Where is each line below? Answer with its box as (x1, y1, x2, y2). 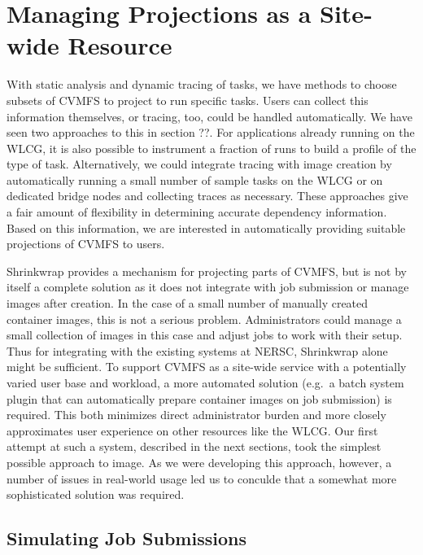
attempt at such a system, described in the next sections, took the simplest (7, 438, 382, 455)
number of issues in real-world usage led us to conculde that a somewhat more (7, 470, 397, 487)
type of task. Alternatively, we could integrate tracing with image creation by (7, 155, 392, 173)
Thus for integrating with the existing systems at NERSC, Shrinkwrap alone (7, 342, 388, 359)
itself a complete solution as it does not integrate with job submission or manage (7, 278, 409, 295)
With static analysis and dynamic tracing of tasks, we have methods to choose (7, 76, 397, 93)
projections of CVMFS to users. (7, 235, 165, 252)
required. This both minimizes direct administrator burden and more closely (7, 406, 386, 423)
